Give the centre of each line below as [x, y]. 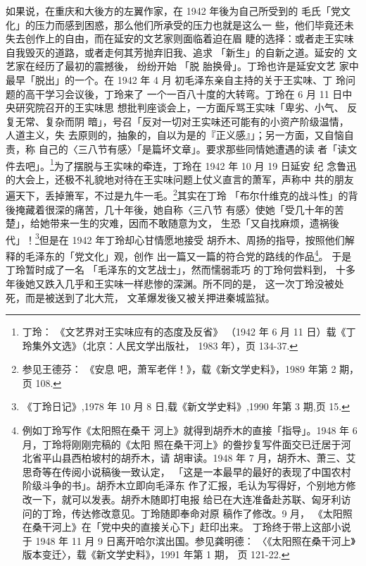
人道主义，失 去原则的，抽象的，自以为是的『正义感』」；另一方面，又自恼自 [180, 135]
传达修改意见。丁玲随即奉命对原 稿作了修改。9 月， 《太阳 [207, 513]
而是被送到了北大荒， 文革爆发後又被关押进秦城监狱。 [150, 297]
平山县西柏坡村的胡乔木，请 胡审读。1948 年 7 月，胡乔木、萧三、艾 [199, 458]
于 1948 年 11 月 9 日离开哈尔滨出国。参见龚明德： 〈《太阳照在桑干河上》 [189, 540]
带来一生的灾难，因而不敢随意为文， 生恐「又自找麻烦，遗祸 [189, 223]
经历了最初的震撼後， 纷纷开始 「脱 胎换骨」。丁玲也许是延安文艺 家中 [197, 66]
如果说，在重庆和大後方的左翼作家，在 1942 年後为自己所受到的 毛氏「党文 [178, 11]
